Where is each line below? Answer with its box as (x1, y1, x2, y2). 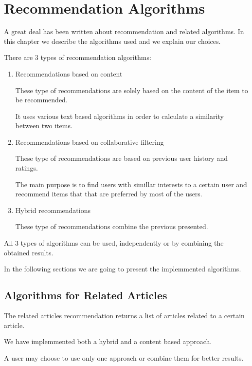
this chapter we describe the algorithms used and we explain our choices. (4, 36, 221, 46)
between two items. (15, 120, 72, 131)
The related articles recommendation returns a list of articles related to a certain (4, 310, 245, 321)
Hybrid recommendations (15, 205, 90, 215)
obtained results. (4, 247, 54, 257)
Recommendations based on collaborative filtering (15, 136, 164, 147)
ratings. (15, 163, 38, 173)
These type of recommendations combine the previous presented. (15, 221, 208, 231)
